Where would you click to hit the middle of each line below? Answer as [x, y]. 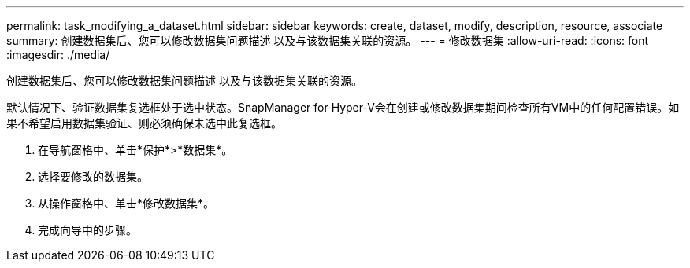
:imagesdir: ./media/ [58, 55]
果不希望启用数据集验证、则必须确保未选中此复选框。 [144, 123]
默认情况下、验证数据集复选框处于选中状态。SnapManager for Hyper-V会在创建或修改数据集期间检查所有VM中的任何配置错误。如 [343, 107]
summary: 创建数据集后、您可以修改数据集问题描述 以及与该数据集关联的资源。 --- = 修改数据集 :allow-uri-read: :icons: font [328, 40]
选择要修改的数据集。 [93, 176]
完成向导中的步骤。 [87, 230]
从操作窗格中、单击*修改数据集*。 [126, 203]
